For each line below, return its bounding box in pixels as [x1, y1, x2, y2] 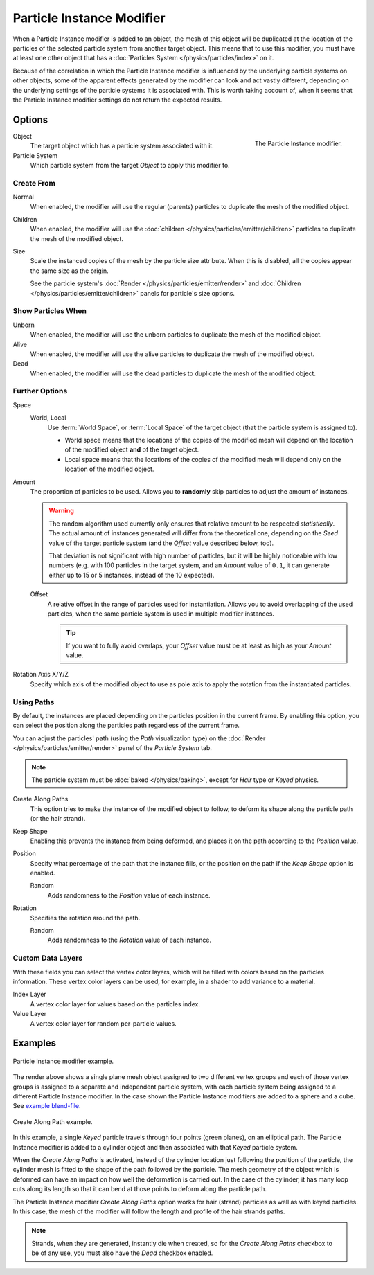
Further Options [12, 386, 68, 396]
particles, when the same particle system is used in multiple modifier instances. [47, 609, 275, 618]
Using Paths [12, 697, 55, 706]
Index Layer [12, 990, 46, 999]
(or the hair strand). [30, 814, 86, 823]
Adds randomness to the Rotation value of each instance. [47, 936, 211, 945]
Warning [48, 506, 74, 515]
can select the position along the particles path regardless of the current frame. [12, 721, 240, 730]
